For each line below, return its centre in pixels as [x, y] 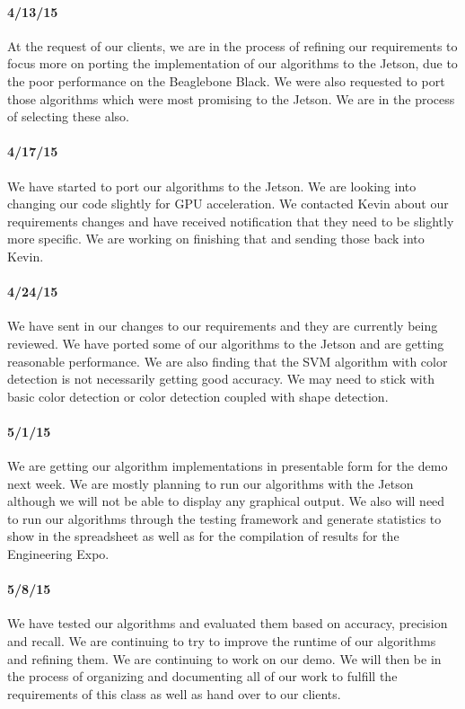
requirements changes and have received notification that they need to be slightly [231, 221]
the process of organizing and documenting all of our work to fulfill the [202, 676]
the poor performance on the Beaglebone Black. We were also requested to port [226, 80]
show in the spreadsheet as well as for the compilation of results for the [203, 536]
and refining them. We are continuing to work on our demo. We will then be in [224, 658]
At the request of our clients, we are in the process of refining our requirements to [232, 45]
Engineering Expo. [58, 554]
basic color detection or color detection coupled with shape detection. [198, 396]
